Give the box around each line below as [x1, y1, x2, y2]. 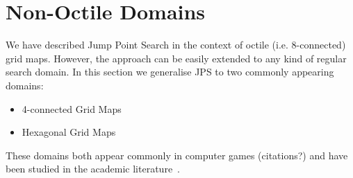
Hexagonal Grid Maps [22, 125, 116, 139]
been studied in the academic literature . [6, 161, 181, 176]
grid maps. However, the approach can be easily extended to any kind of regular [6, 51, 347, 65]
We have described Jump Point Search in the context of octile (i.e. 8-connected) [6, 37, 346, 52]
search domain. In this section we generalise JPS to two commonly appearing [6, 64, 334, 79]
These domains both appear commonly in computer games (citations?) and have [6, 148, 348, 162]
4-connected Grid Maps [22, 101, 122, 116]
